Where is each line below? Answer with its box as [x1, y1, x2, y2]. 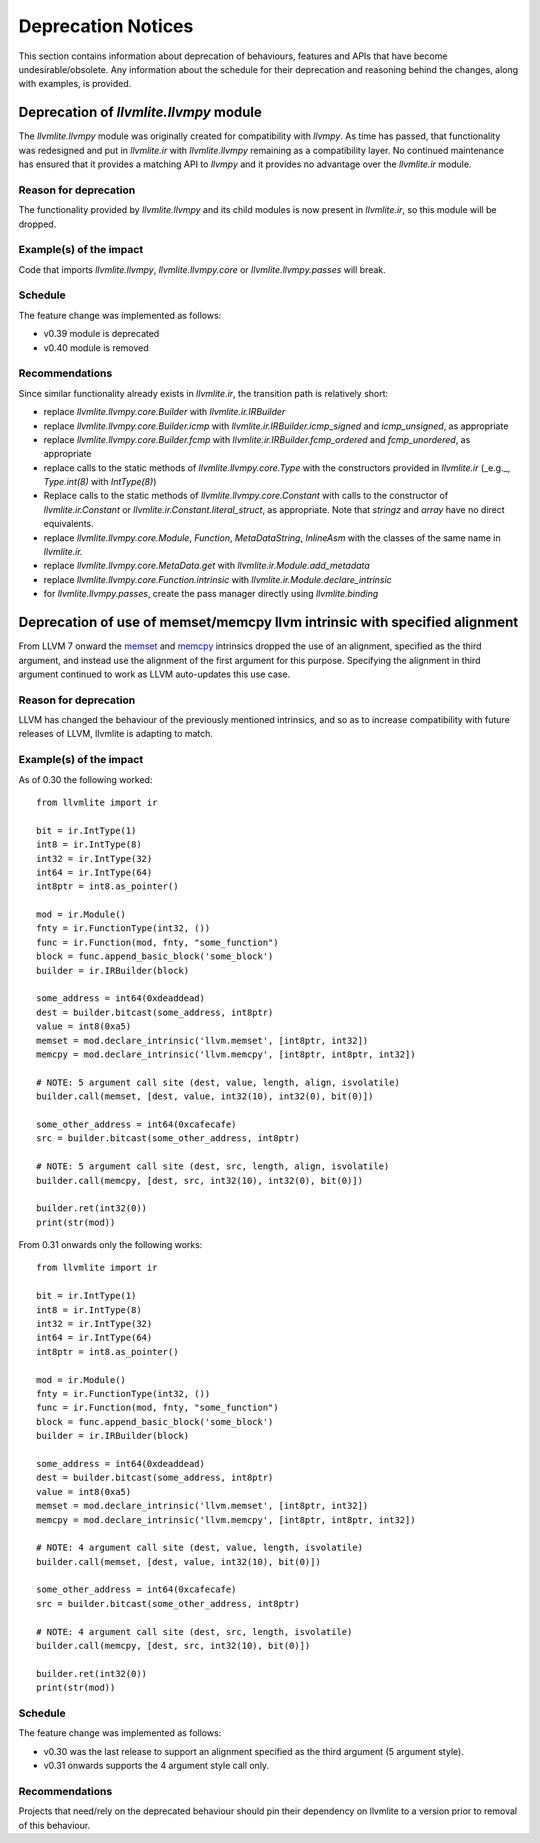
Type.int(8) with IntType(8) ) [43, 476, 157, 488]
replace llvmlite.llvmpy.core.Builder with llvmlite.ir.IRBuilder [43, 406, 286, 418]
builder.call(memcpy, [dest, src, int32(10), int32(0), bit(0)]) [36, 1175, 364, 1186]
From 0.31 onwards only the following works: [18, 1239, 203, 1251]
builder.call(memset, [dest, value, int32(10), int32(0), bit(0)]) [36, 1091, 374, 1102]
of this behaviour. [18, 1819, 91, 1831]
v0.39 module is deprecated [43, 328, 160, 340]
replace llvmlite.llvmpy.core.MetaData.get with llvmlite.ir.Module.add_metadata [43, 560, 370, 572]
